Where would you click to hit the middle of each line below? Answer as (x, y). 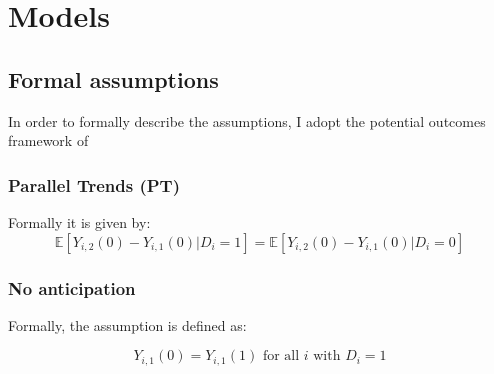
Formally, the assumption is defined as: (127, 324)
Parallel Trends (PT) (94, 184)
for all (281, 356)
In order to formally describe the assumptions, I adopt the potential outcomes (247, 120)
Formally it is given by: (79, 221)
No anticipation (72, 287)
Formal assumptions (113, 78)
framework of (48, 140)
